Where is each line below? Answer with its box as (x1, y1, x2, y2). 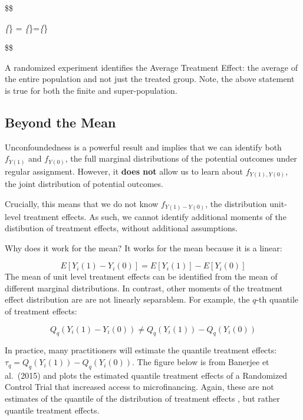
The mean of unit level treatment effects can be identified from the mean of (5, 270, 278, 283)
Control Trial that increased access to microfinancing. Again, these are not (5, 380, 274, 393)
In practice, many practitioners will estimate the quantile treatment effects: (5, 344, 277, 356)
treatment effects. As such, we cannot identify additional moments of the (23, 210, 286, 222)
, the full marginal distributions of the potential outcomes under (65, 152, 297, 165)
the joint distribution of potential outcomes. (5, 178, 163, 190)
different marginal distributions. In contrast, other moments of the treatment (5, 281, 283, 294)
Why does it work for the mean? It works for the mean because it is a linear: (5, 241, 282, 254)
